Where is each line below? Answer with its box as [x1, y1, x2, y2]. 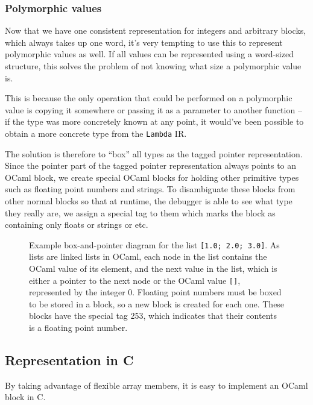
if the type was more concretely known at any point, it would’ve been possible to [5, 115, 304, 128]
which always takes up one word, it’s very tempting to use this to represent [5, 36, 283, 48]
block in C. [5, 391, 46, 403]
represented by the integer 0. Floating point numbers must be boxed [29, 286, 282, 298]
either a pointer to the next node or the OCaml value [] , [29, 274, 241, 286]
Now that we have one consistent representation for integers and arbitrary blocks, [5, 24, 306, 37]
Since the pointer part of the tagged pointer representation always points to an [5, 159, 297, 172]
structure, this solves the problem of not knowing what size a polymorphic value [5, 60, 302, 72]
